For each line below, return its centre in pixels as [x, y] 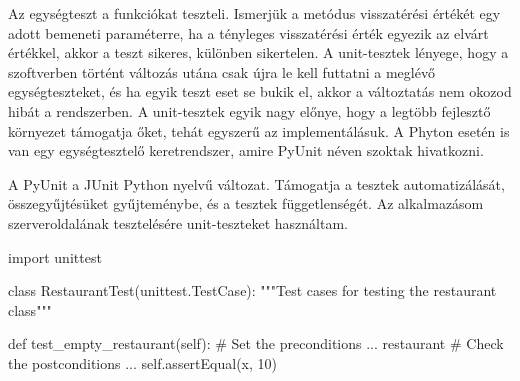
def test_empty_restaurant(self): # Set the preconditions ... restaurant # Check [256, 343]
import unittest [55, 256]
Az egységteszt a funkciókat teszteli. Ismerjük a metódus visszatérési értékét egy [254, 13]
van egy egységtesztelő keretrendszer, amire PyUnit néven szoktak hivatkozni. [246, 150]
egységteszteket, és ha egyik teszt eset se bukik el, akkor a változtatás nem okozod [260, 91]
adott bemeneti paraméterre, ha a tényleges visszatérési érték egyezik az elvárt [248, 32]
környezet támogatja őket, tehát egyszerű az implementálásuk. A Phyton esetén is [259, 130]
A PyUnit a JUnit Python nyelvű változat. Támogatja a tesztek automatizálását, [256, 183]
